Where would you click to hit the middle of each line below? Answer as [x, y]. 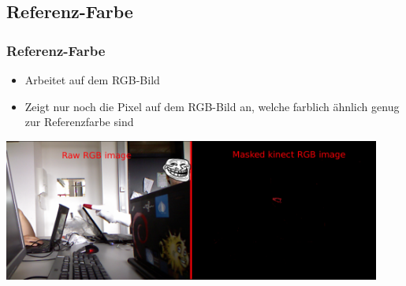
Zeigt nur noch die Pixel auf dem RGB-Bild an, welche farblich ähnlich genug [212, 106]
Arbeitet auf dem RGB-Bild [92, 80]
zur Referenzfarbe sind [79, 122]
